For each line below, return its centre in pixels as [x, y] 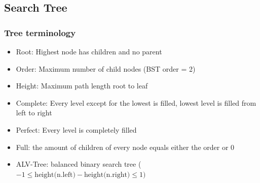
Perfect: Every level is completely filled [76, 129]
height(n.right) [107, 175]
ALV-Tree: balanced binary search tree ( [79, 164]
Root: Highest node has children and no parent [89, 51]
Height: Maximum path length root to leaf [82, 86]
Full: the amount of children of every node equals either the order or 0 [125, 147]
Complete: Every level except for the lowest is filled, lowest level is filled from [136, 102]
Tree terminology [40, 32]
